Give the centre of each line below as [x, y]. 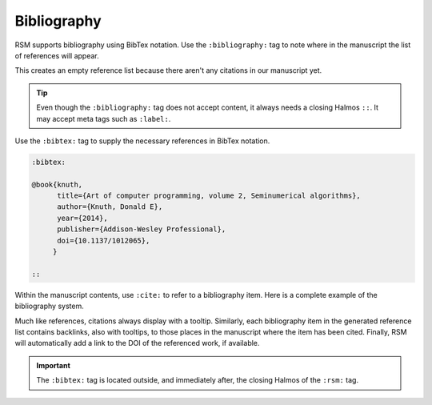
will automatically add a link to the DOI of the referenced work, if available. [137, 343]
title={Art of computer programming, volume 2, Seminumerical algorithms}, [209, 196]
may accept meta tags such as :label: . [104, 118]
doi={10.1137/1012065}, [104, 241]
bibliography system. [49, 306]
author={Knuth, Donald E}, [110, 207]
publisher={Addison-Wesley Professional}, [142, 229]
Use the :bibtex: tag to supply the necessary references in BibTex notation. [142, 141]
